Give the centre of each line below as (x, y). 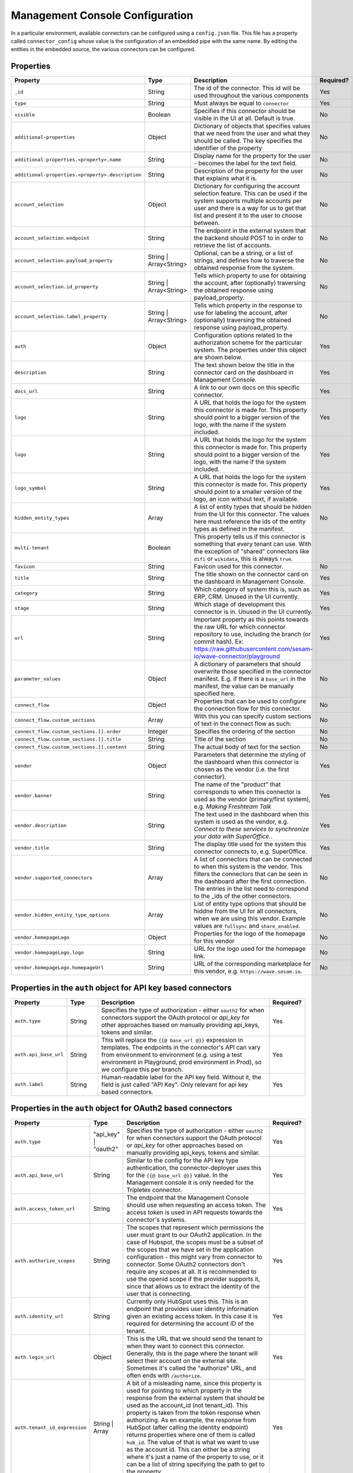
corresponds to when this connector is (247, 792)
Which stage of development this (239, 605)
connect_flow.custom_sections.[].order (68, 731)
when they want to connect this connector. (186, 1346)
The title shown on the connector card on (251, 574)
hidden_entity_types (42, 518)
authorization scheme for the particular (248, 343)
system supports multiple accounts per (248, 201)
